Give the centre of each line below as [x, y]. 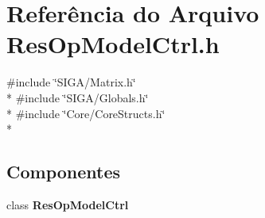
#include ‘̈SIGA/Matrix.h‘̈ [71, 82]
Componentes [64, 172]
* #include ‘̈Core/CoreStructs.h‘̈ [86, 113]
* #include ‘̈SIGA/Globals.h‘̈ [78, 97]
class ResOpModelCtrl [68, 204]
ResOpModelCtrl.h [113, 44]
